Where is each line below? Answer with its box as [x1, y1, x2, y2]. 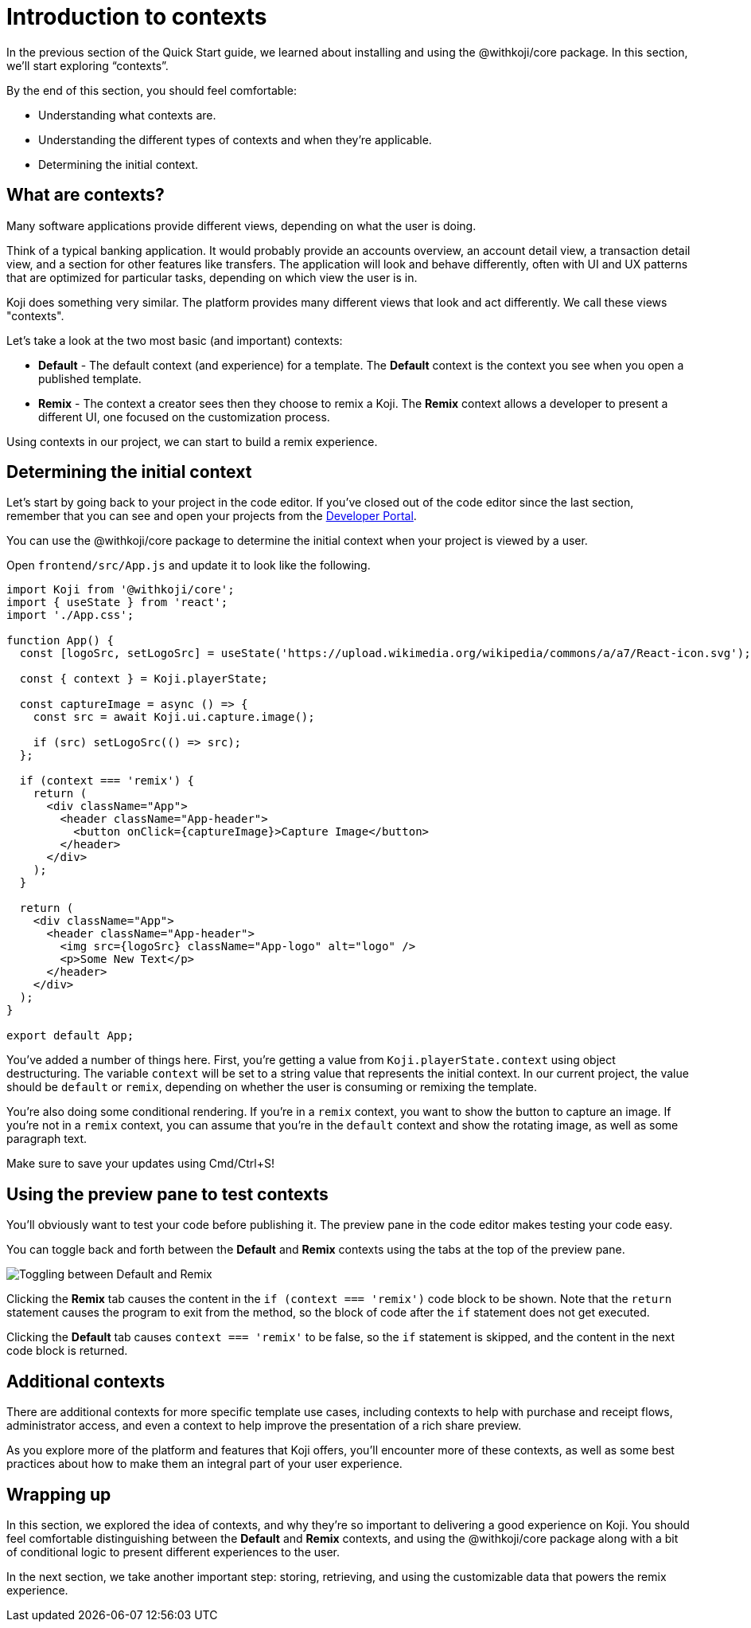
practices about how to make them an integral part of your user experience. [6, 1457, 403, 1471]
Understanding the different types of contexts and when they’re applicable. [38, 132, 432, 147]
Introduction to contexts [6, 3, 267, 30]
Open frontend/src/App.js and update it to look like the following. [6, 558, 371, 573]
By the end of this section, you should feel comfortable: [6, 83, 297, 97]
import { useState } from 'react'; [6, 596, 228, 609]
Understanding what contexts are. [38, 108, 216, 122]
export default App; [6, 1029, 134, 1043]
